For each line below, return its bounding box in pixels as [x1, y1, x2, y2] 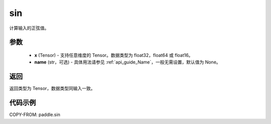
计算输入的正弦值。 [9, 25, 49, 31]
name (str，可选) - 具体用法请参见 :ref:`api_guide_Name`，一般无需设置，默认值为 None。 [34, 59, 221, 65]
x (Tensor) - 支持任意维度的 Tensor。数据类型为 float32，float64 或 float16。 [34, 52, 193, 58]
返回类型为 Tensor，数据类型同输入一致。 [9, 85, 95, 91]
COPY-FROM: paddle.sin [9, 111, 60, 117]
